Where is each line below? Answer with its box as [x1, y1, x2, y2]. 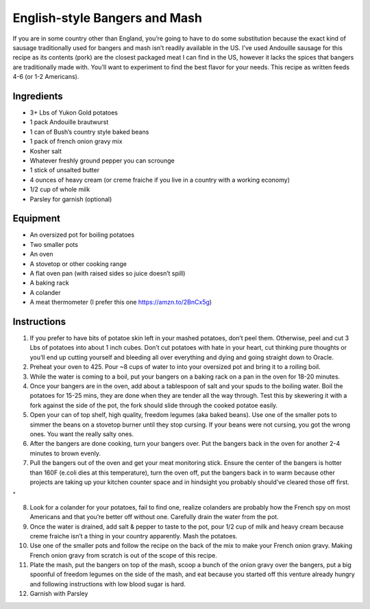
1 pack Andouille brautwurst [29, 118, 109, 126]
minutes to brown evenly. [29, 449, 101, 457]
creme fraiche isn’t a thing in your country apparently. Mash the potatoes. [29, 532, 238, 540]
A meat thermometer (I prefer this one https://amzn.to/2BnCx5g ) [29, 298, 212, 307]
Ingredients [12, 90, 63, 102]
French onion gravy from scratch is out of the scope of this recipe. [29, 551, 217, 559]
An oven [29, 250, 54, 259]
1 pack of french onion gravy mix [29, 137, 123, 145]
